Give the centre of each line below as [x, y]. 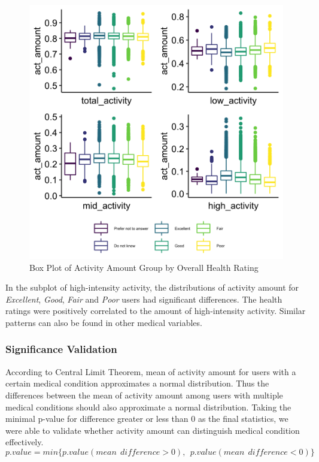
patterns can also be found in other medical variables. [104, 322]
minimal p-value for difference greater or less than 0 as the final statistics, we [147, 419]
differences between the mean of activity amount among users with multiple [144, 395]
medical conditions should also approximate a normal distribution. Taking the [148, 407]
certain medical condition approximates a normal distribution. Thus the [137, 383]
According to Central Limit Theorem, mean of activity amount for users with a [151, 371]
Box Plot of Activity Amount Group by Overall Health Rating [144, 267]
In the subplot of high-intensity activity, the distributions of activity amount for [152, 287]
